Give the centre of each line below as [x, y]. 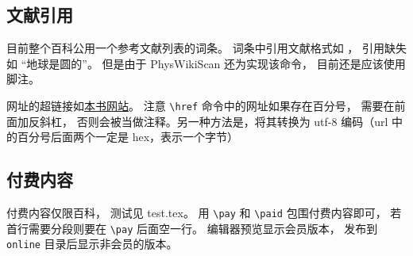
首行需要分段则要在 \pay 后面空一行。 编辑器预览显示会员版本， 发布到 [192, 228]
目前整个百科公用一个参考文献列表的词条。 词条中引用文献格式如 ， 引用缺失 [206, 48]
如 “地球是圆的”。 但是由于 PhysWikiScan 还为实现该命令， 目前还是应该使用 [206, 63]
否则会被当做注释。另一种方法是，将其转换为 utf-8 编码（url [232, 121]
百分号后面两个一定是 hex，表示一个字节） [128, 137]
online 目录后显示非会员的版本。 [92, 244]
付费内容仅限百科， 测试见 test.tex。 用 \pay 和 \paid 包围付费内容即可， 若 [204, 213]
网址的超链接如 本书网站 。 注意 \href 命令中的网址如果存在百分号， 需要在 [201, 105]
